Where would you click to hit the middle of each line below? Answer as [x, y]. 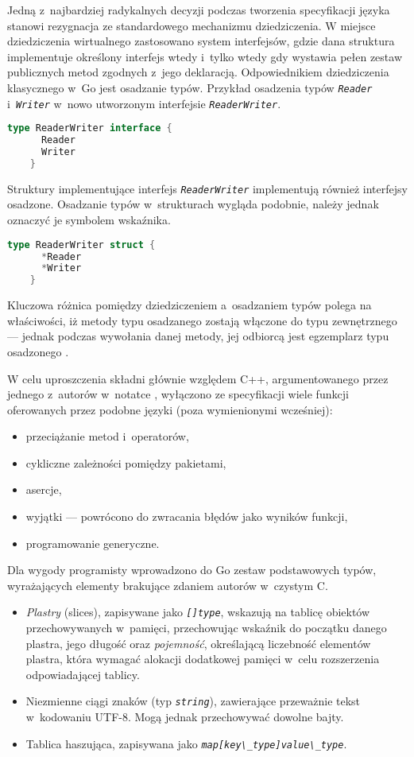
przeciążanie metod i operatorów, [107, 436]
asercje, [44, 489]
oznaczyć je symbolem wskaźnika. [89, 220]
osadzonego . [38, 351]
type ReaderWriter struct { [81, 245]
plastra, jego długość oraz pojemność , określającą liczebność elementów [198, 643]
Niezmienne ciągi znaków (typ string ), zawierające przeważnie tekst [193, 701]
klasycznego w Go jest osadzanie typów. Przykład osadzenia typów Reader [190, 87]
